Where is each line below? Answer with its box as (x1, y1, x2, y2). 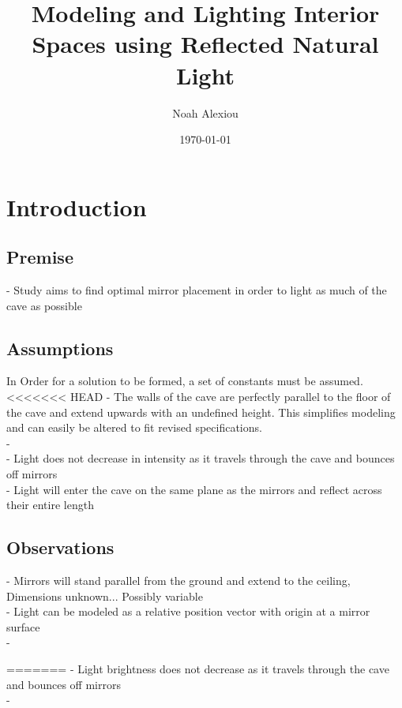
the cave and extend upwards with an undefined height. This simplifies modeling (6, 403, 396, 420)
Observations (6, 535, 115, 560)
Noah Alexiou (172, 104, 239, 121)
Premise (6, 245, 73, 269)
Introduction (6, 190, 147, 223)
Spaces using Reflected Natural (32, 28, 379, 60)
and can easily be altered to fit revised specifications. (6, 419, 262, 436)
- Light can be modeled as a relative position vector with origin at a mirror (6, 603, 370, 620)
